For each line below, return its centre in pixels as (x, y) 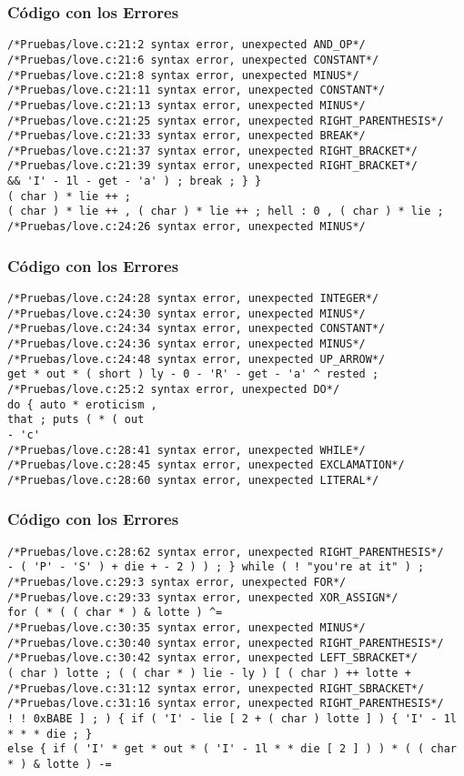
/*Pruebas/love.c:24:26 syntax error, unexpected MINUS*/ (187, 227)
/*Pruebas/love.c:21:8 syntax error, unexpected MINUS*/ (183, 75)
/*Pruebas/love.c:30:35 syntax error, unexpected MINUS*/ (187, 628)
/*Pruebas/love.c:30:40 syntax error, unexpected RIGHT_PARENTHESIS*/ (226, 643)
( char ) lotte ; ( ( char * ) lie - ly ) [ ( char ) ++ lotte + (209, 673)
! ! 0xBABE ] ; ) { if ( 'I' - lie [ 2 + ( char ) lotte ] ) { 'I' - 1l (232, 718)
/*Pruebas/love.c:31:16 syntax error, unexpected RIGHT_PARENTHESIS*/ (226, 704)
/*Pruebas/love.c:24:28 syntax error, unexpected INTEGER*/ (193, 298)
